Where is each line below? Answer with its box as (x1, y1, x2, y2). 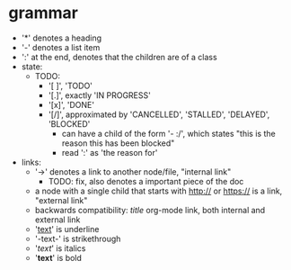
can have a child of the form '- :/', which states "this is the (61, 128, 276, 139)
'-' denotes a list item (21, 41, 101, 52)
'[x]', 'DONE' (48, 99, 95, 110)
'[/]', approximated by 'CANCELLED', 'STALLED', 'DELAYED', (48, 109, 270, 120)
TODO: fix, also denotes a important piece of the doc (48, 175, 244, 186)
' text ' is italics (34, 242, 86, 254)
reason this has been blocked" (61, 138, 175, 148)
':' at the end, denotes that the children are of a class (21, 51, 217, 62)
